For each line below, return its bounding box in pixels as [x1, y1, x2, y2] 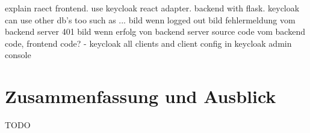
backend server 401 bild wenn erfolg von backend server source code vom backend [5, 25, 305, 38]
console [5, 49, 31, 61]
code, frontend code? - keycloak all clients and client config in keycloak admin [5, 37, 292, 49]
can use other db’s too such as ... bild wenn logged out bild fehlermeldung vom [5, 13, 296, 26]
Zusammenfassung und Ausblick [5, 84, 276, 108]
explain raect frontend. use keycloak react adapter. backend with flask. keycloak [5, 2, 300, 14]
